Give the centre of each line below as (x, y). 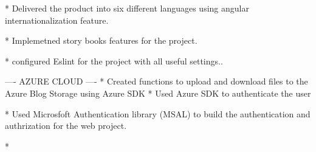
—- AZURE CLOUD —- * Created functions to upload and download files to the (156, 81)
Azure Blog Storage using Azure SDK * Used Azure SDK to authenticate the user (158, 93)
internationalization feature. (57, 20)
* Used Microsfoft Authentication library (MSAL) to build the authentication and (158, 113)
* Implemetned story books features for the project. (101, 40)
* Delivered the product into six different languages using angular (127, 8)
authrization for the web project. (66, 126)
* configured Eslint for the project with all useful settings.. (114, 60)
